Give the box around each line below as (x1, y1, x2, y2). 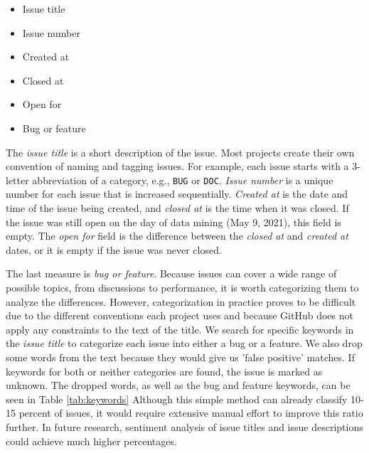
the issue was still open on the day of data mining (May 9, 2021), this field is (6, 214, 341, 229)
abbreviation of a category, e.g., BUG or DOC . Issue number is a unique (32, 172, 333, 187)
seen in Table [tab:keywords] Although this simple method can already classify (6, 391, 348, 406)
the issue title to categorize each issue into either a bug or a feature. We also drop (6, 336, 363, 351)
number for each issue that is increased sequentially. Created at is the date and (6, 186, 348, 201)
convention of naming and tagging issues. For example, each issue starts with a (6, 159, 349, 174)
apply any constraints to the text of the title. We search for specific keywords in (6, 321, 354, 336)
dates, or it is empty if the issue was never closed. (6, 242, 222, 257)
